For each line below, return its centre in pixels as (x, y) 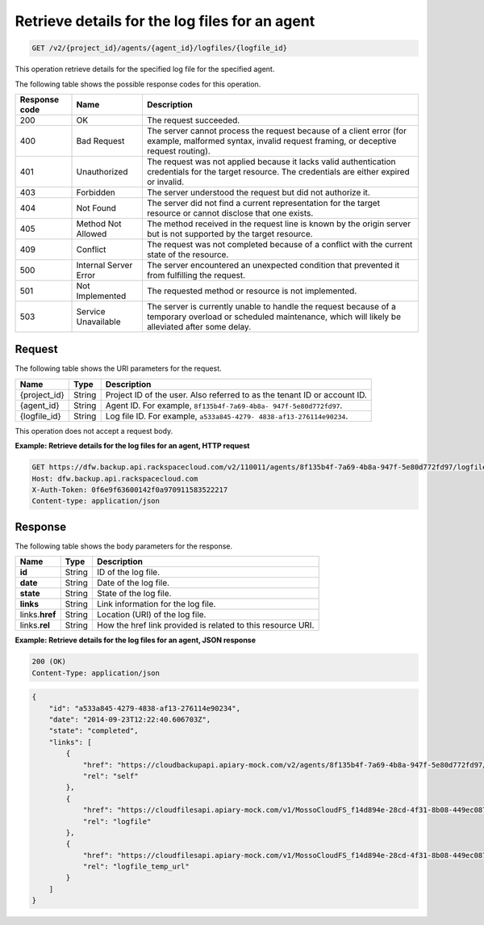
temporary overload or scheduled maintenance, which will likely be (273, 317)
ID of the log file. (129, 572)
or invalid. (165, 182)
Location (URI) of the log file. (152, 615)
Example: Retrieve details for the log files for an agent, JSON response (136, 640)
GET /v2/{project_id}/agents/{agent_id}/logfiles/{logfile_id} (160, 48)
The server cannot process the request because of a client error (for (277, 131)
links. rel (35, 625)
